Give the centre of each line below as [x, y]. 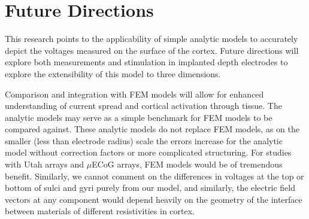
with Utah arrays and [45, 164]
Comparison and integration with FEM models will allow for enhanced [134, 94]
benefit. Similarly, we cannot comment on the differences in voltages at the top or [154, 176]
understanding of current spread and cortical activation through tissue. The [143, 106]
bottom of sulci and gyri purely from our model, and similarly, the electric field [150, 188]
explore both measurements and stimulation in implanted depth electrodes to [146, 62]
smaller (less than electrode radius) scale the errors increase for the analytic [144, 140]
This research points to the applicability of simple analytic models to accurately [152, 39]
